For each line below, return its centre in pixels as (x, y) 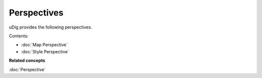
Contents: (19, 36)
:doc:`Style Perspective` (45, 51)
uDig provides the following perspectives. (50, 27)
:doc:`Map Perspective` (44, 45)
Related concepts (27, 61)
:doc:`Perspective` (27, 69)
